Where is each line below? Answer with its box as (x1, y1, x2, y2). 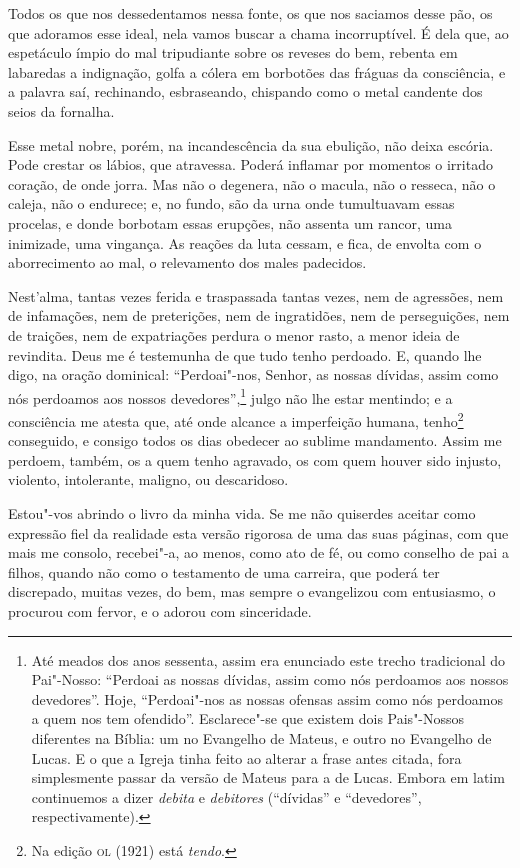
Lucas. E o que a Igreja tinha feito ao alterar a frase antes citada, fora (31, 747, 462, 768)
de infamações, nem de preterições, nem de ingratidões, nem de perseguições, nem (8, 305, 510, 326)
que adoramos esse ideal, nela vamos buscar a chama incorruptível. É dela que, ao (8, 22, 509, 43)
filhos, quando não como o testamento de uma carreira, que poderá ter (8, 561, 440, 582)
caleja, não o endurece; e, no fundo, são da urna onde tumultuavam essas (8, 193, 455, 214)
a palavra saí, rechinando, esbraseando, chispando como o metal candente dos (8, 81, 483, 102)
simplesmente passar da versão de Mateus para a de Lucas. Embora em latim (31, 767, 505, 788)
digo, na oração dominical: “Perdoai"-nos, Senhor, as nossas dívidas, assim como (8, 364, 499, 385)
